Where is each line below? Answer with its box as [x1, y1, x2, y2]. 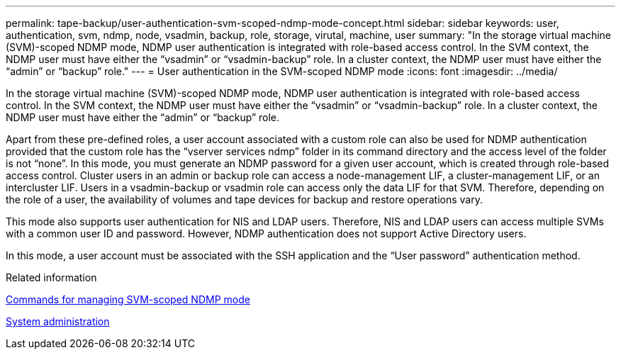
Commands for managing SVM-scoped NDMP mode [6, 293, 250, 305]
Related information [6, 271, 97, 283]
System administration [6, 315, 110, 327]
